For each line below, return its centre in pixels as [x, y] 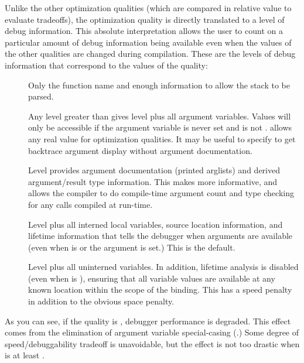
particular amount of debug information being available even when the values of [148, 42]
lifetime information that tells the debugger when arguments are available [160, 236]
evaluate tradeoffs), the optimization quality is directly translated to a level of [145, 19]
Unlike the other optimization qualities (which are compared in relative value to [148, 8]
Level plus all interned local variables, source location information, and [156, 224]
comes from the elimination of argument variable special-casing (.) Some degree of [152, 332]
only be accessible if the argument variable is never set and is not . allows [160, 127]
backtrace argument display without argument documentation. [140, 150]
